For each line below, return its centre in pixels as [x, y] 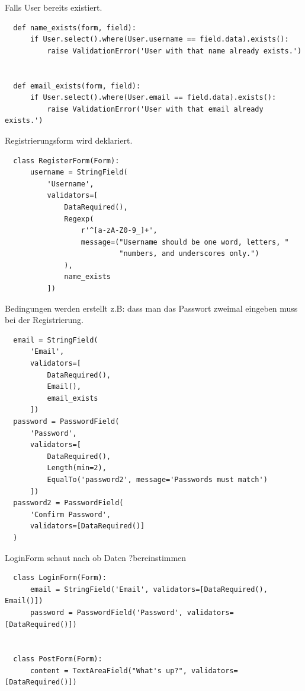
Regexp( [79, 219]
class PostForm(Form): [58, 659]
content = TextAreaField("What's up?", [108, 671]
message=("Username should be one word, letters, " [185, 242]
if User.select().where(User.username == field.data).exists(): [159, 39]
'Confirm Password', [70, 514]
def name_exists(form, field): [75, 28]
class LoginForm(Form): [60, 578]
